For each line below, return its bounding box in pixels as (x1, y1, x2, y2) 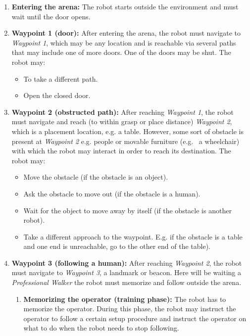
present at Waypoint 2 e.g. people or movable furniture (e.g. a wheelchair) (11, 136, 240, 146)
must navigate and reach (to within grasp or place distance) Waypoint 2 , (11, 116, 232, 127)
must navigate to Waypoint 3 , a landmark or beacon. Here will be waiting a (11, 267, 241, 278)
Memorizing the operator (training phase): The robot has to (23, 293, 226, 304)
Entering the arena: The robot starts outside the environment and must (11, 1, 239, 11)
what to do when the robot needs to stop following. (23, 323, 179, 333)
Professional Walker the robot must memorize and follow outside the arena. (11, 277, 242, 288)
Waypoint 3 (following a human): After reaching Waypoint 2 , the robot (11, 257, 242, 268)
